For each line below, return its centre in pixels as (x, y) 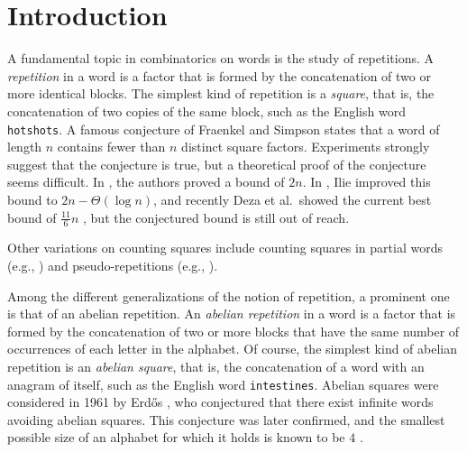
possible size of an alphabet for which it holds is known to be (176, 437)
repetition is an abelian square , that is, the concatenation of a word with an (216, 366)
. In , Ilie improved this (366, 182)
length (25, 147)
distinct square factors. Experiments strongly (306, 147)
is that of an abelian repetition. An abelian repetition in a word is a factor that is (232, 314)
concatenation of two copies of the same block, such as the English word (206, 111)
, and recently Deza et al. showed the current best (293, 199)
